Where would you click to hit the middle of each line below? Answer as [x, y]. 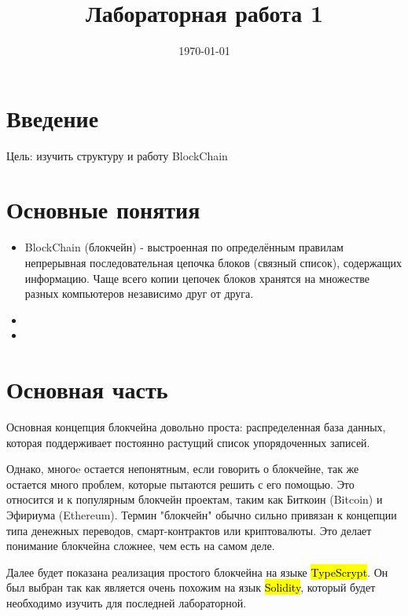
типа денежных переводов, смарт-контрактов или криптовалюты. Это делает [189, 530]
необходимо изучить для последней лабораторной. [127, 603]
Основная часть [87, 389]
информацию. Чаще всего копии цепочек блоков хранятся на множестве [197, 278]
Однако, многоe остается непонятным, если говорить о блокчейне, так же [183, 469]
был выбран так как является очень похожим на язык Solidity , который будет [191, 587]
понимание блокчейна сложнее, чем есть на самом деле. [141, 546]
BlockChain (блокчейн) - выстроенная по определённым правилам [184, 247]
